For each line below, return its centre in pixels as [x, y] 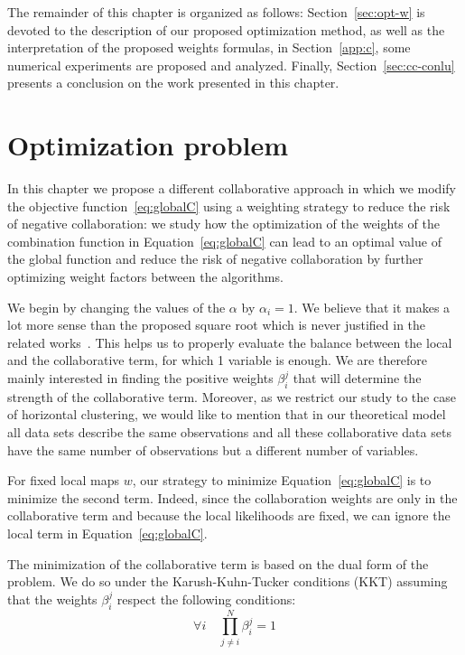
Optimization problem [148, 145]
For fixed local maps [63, 480]
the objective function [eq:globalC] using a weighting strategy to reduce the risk [229, 206]
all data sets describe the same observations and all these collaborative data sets [229, 432]
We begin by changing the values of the [116, 307]
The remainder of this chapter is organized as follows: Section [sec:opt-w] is [216, 12]
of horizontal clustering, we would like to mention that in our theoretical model [227, 414]
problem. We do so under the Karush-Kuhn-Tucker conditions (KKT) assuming [228, 581]
